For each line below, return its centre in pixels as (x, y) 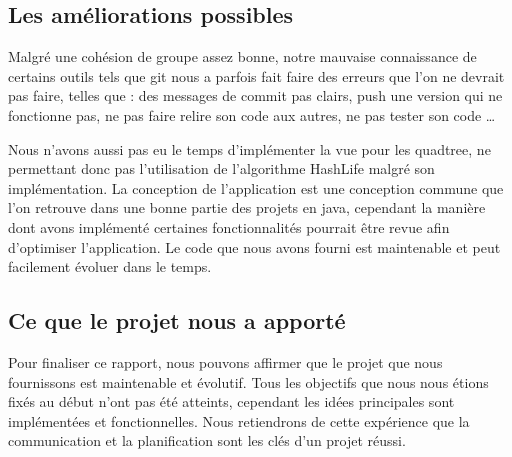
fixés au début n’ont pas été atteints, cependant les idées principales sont (231, 401)
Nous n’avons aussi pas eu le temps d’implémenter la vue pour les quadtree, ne (249, 148)
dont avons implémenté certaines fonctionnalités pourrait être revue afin (229, 226)
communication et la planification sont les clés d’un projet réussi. (207, 440)
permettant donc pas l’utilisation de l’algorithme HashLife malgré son (221, 168)
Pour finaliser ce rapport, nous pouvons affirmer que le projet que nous (225, 361)
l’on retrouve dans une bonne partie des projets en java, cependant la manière (247, 207)
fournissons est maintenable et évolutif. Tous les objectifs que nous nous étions (248, 381)
